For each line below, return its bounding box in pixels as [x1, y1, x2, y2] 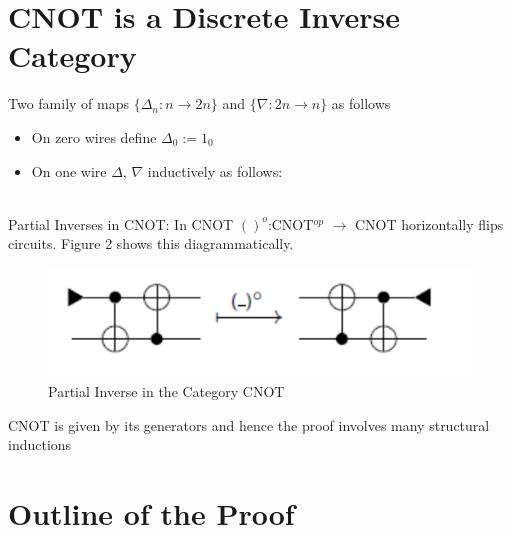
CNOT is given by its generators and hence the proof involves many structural [8, 414, 490, 435]
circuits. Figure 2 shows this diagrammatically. [8, 233, 294, 254]
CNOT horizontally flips [354, 213, 504, 234]
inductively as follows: [147, 160, 283, 181]
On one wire [31, 160, 107, 181]
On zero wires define [31, 126, 157, 147]
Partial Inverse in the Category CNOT [48, 381, 285, 402]
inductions [8, 434, 72, 455]
